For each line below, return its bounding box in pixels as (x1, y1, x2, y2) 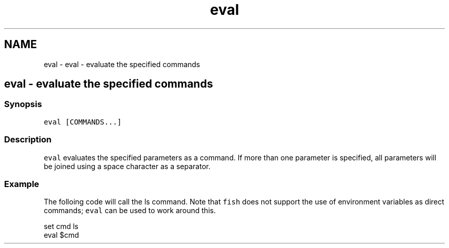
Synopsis (4, 99, 42, 110)
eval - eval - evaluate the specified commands (44, 59, 200, 69)
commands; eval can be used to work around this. (44, 206, 216, 215)
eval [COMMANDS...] (44, 117, 122, 126)
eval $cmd (44, 231, 79, 240)
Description (4, 134, 52, 145)
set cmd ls (44, 222, 79, 231)
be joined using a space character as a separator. (44, 161, 211, 171)
